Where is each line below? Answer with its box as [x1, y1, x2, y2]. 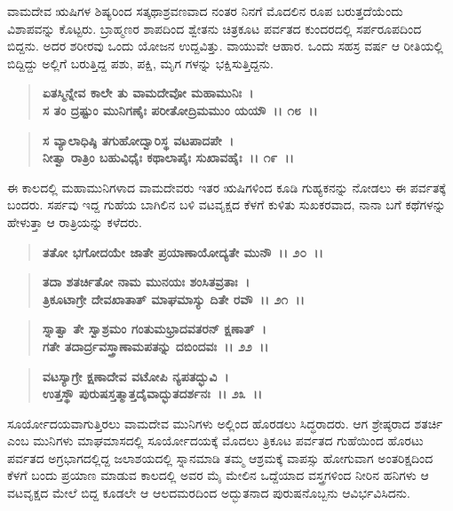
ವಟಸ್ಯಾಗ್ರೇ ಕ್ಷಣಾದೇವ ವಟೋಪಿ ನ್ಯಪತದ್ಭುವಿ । [42, 366, 229, 385]
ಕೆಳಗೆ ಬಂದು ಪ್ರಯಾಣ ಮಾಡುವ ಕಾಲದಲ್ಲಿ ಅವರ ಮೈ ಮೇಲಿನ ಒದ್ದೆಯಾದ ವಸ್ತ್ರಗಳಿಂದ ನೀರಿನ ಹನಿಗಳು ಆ [7, 466, 429, 484]
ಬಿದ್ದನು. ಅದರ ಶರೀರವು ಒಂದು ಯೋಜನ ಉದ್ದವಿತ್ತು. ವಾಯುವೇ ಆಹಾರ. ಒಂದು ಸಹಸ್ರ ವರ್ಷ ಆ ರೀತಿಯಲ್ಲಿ [7, 36, 443, 55]
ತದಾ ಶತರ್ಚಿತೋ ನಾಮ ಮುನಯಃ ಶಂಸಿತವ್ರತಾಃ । [42, 272, 250, 291]
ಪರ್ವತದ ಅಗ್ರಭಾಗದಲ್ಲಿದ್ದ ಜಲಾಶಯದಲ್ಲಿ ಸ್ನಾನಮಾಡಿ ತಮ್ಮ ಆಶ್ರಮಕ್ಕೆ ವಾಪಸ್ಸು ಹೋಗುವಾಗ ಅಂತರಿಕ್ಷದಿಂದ [7, 448, 433, 467]
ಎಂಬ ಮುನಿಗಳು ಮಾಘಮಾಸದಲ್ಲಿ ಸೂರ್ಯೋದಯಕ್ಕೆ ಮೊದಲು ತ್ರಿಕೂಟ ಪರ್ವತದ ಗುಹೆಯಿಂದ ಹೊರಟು [7, 431, 424, 450]
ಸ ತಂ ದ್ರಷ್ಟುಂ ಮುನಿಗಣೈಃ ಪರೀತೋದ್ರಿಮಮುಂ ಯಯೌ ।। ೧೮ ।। [42, 100, 318, 119]
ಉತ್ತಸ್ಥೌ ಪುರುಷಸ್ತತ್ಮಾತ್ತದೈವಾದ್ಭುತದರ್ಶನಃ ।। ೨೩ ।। [42, 384, 263, 403]
